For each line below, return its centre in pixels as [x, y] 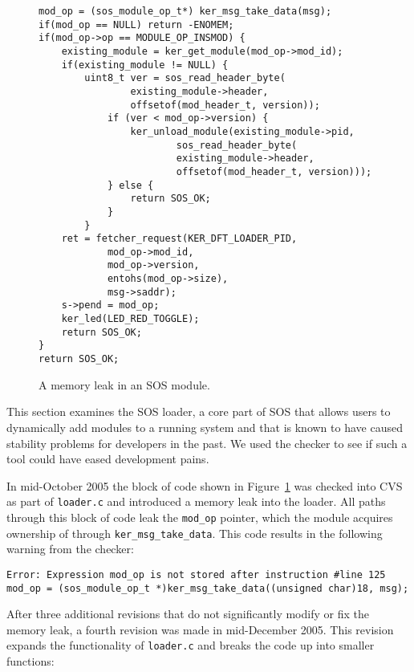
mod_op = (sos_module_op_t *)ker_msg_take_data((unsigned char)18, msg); [208, 588]
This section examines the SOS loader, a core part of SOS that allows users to [199, 411]
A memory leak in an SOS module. [124, 384]
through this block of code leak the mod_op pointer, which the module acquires [200, 517]
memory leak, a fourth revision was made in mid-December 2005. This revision [200, 629]
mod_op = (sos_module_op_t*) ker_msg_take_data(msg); [185, 11]
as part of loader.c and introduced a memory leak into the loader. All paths [196, 501]
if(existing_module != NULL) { [145, 65]
